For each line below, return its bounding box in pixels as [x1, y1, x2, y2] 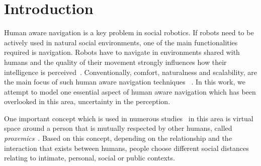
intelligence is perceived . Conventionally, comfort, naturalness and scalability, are [4, 66, 257, 77]
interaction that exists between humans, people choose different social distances [4, 142, 249, 153]
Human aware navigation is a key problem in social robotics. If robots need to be [4, 27, 254, 38]
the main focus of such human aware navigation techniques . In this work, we [4, 76, 245, 87]
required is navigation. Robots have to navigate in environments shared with [4, 47, 240, 57]
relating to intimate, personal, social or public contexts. [4, 152, 175, 163]
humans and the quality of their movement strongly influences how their [4, 56, 227, 67]
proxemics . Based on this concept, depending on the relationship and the [4, 133, 232, 143]
